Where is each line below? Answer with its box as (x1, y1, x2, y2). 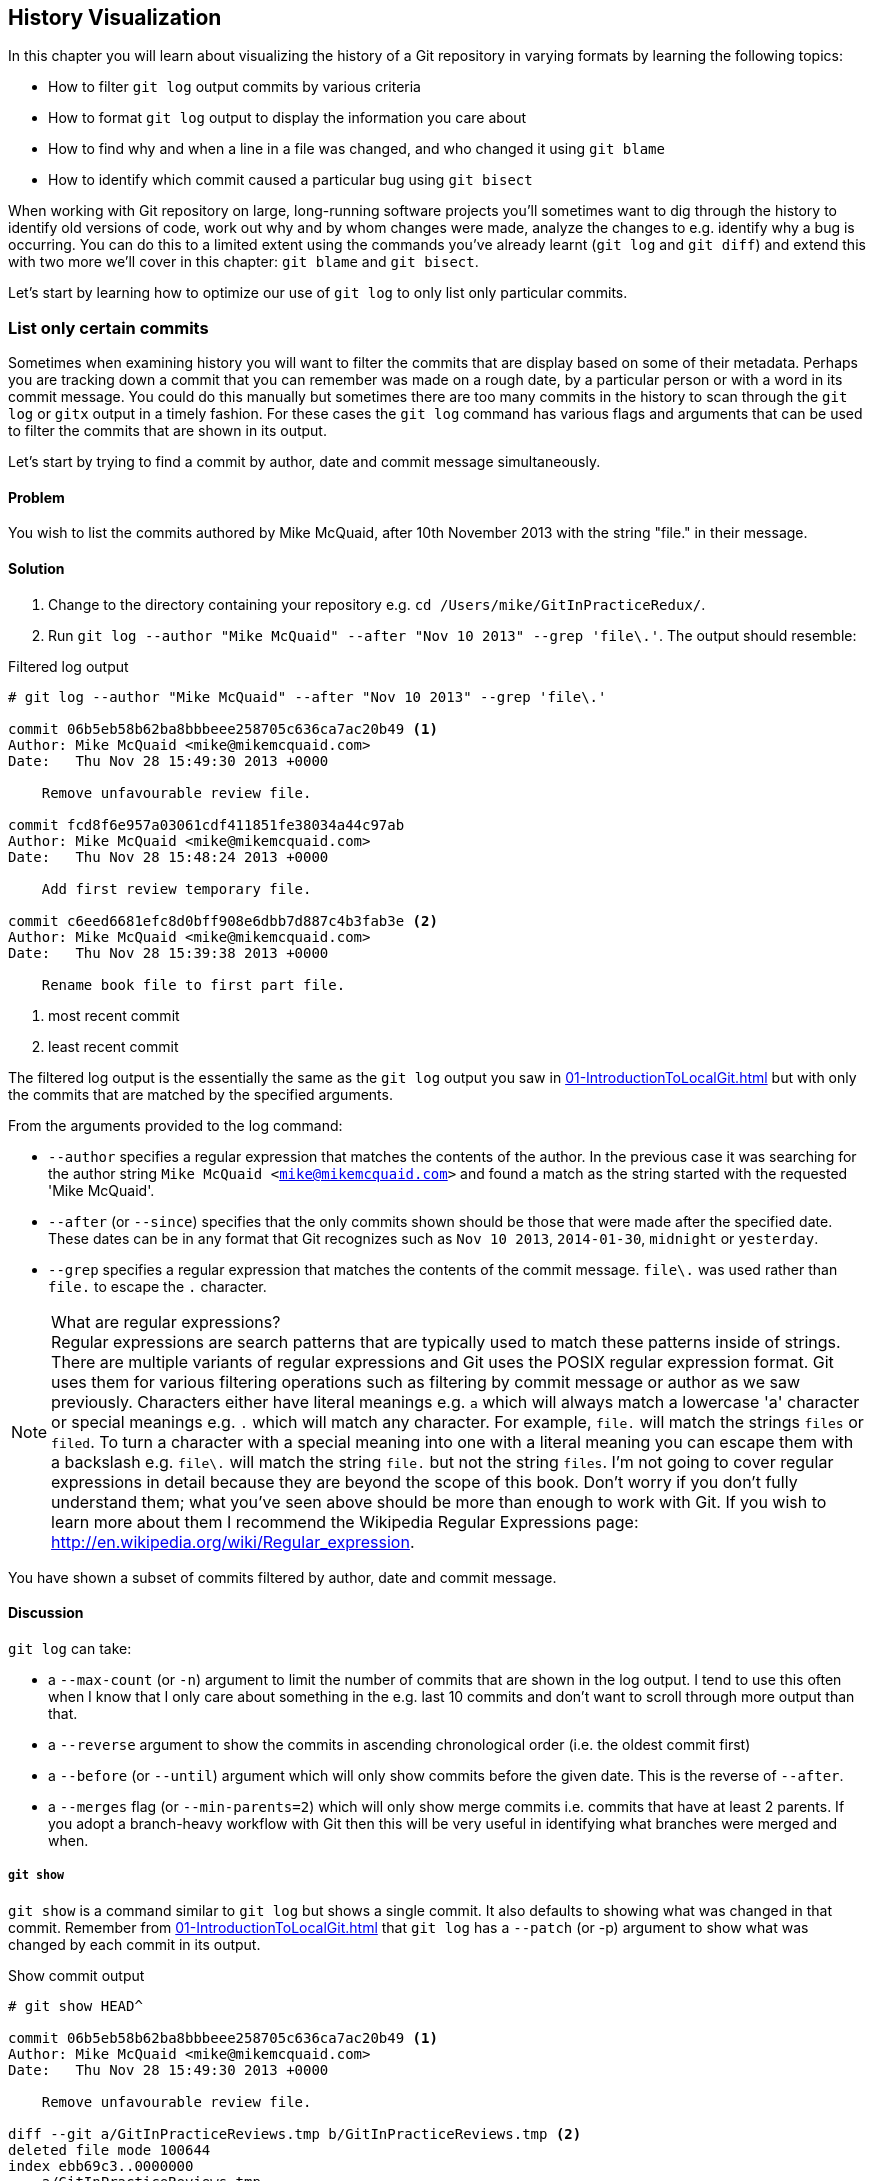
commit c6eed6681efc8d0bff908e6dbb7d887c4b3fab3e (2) (8, 912, 438, 929)
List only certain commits (8, 317, 209, 338)
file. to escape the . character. (48, 1277, 267, 1295)
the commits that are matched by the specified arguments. (8, 1085, 393, 1103)
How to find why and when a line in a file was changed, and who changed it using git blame (48, 140, 665, 158)
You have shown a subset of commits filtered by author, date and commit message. (8, 1568, 557, 1586)
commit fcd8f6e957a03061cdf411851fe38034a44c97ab (8, 816, 405, 833)
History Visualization (8, 5, 222, 30)
